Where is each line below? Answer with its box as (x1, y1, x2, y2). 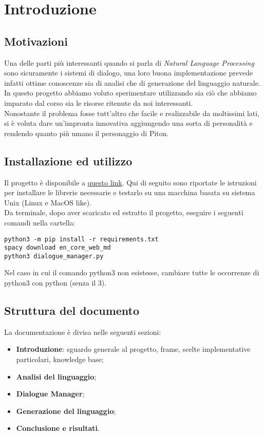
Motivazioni (4, 33, 68, 49)
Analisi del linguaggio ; (16, 371, 97, 382)
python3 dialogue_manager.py (4, 252, 104, 260)
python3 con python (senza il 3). (4, 277, 107, 288)
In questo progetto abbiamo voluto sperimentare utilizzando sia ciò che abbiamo (4, 87, 257, 98)
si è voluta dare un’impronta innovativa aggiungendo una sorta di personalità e (4, 118, 253, 128)
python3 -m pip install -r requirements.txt (4, 235, 159, 243)
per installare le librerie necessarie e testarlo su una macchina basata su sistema (4, 187, 255, 198)
